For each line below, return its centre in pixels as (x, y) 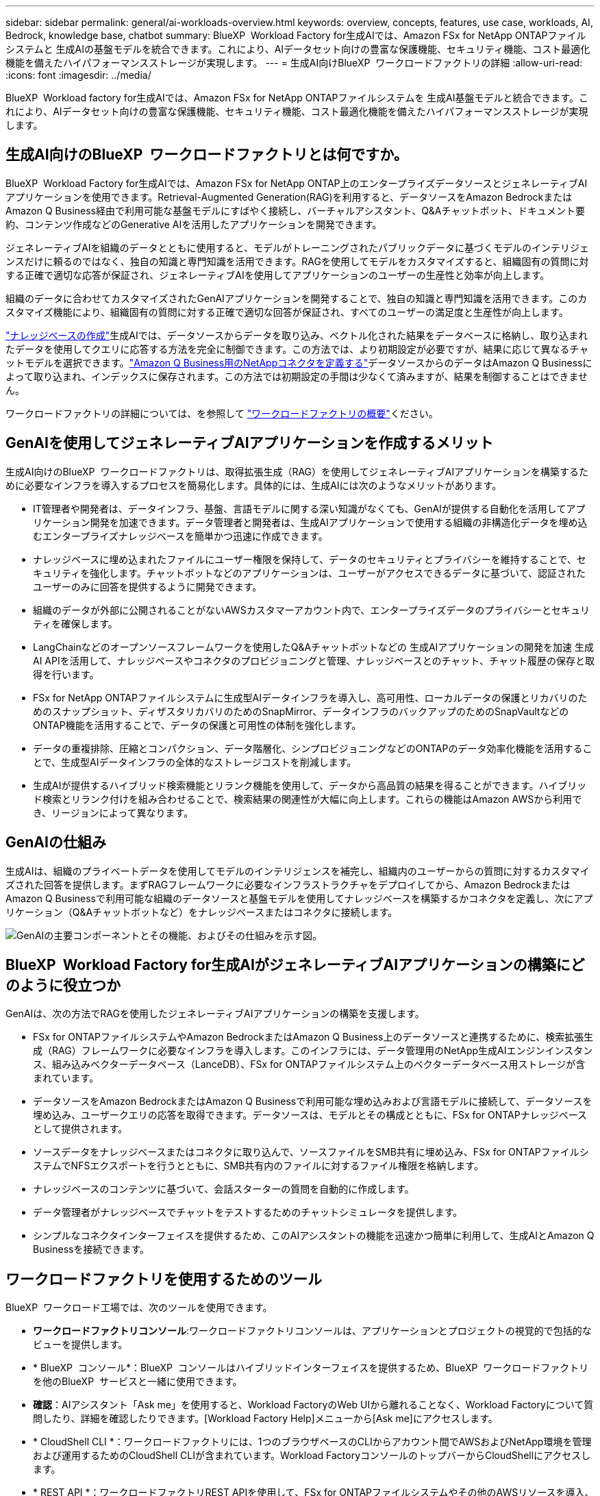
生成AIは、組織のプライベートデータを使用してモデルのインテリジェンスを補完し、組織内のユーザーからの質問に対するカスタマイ (298, 871)
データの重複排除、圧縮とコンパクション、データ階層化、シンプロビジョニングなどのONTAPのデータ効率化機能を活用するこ (313, 748)
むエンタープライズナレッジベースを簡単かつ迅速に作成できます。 (180, 536)
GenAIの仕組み (56, 843)
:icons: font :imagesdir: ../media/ (78, 75)
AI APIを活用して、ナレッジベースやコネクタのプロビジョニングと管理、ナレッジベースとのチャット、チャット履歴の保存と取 (314, 660)
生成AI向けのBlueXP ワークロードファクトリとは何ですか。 (207, 155)
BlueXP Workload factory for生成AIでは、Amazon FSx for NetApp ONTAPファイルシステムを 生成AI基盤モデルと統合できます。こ (297, 98)
